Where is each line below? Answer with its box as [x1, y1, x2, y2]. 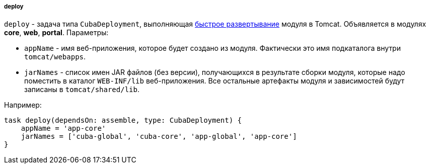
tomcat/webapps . [24, 52, 86, 61]
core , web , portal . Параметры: [4, 28, 109, 37]
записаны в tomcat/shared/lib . [24, 85, 139, 94]
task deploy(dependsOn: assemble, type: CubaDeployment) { [4, 116, 242, 125]
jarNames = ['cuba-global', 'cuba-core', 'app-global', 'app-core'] [21, 132, 297, 141]
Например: [4, 101, 42, 110]
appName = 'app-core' [21, 124, 106, 133]
